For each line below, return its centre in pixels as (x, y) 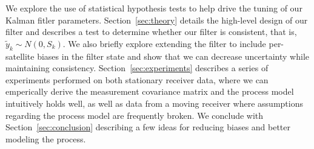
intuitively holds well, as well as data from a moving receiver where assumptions (154, 103)
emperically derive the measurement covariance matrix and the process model (150, 91)
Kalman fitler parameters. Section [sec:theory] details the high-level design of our (157, 20)
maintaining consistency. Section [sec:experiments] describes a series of (137, 68)
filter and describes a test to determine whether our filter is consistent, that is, (151, 32)
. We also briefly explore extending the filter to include (164, 43)
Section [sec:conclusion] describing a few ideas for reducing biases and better (148, 127)
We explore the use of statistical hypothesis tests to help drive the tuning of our (154, 8)
